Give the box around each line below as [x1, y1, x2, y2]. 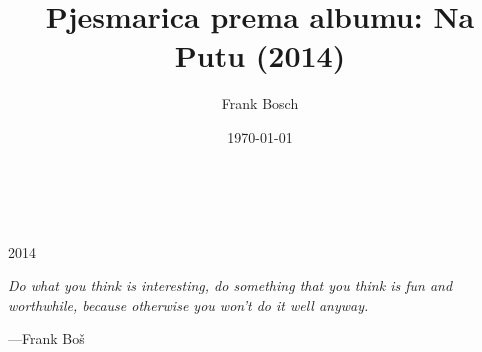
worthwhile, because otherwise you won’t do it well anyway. [8, 294, 369, 315]
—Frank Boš [8, 328, 85, 349]
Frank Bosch [221, 93, 299, 114]
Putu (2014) [174, 35, 346, 76]
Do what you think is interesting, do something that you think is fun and [8, 275, 453, 296]
